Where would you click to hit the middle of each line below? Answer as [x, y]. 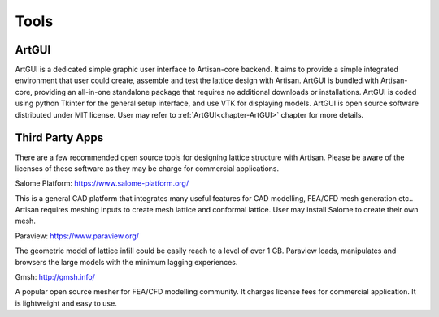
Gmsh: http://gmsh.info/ [55, 277]
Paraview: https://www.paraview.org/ [77, 236]
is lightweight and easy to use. [66, 303]
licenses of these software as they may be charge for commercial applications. [147, 168]
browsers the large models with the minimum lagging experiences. [126, 262]
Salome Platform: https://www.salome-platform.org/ [102, 183]
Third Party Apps [59, 138]
